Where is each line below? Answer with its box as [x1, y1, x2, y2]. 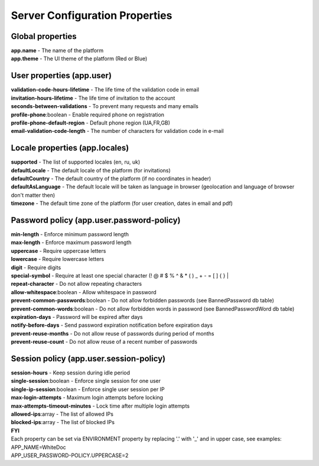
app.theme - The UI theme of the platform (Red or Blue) [11, 55, 148, 62]
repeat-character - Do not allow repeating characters [11, 281, 142, 288]
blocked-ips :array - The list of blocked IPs [11, 419, 115, 426]
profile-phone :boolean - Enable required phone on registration [11, 111, 165, 118]
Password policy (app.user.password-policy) [11, 215, 181, 225]
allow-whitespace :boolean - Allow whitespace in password [11, 288, 157, 295]
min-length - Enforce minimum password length [11, 231, 129, 238]
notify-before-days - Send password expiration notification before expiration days [11, 322, 213, 329]
